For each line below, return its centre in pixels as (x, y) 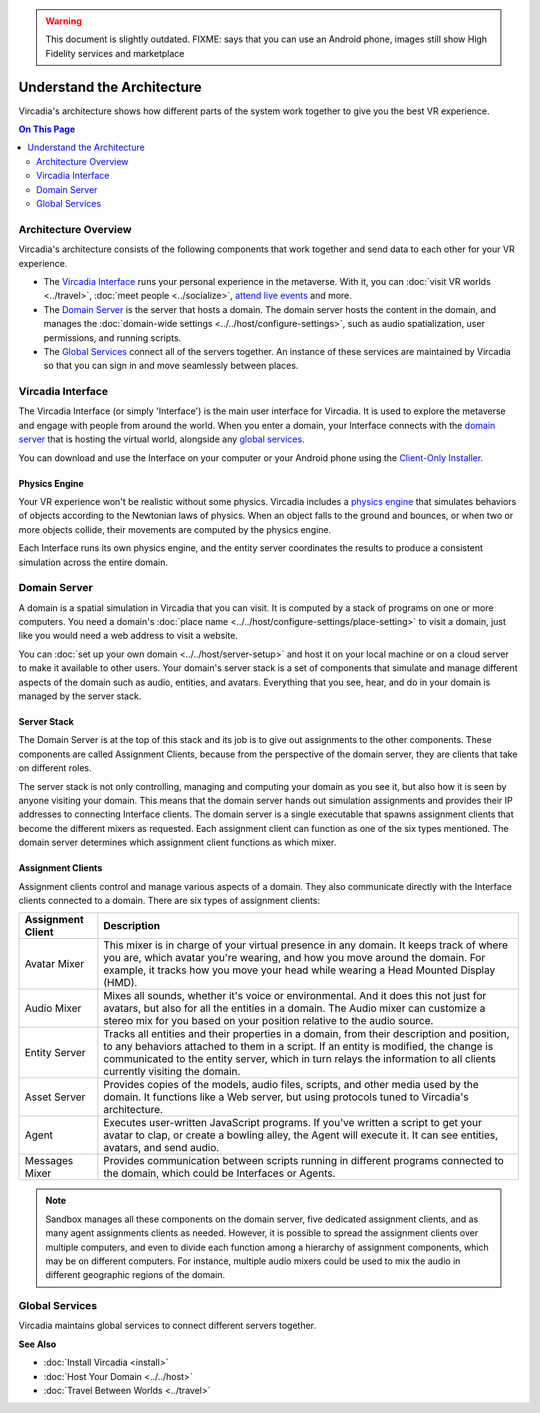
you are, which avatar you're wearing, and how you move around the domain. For (294, 958)
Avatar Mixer (54, 964)
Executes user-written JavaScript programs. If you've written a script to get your (292, 1123)
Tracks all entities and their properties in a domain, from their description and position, (306, 1034)
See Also (37, 1344)
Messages (49, 1161)
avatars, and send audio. (161, 1148)
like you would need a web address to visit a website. (128, 636)
